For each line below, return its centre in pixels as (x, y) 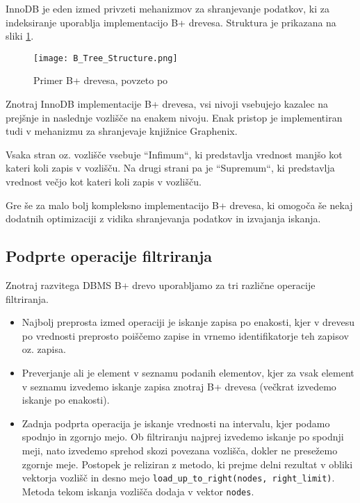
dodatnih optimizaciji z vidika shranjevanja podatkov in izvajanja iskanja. (163, 218)
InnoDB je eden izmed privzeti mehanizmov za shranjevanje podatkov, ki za (168, 8)
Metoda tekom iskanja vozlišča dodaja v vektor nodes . (138, 491)
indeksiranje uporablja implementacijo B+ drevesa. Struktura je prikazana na (171, 22)
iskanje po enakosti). (66, 400)
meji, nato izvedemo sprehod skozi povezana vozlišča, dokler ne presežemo (180, 450)
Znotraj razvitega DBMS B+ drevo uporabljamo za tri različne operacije (161, 285)
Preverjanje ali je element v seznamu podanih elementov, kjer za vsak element (188, 372)
